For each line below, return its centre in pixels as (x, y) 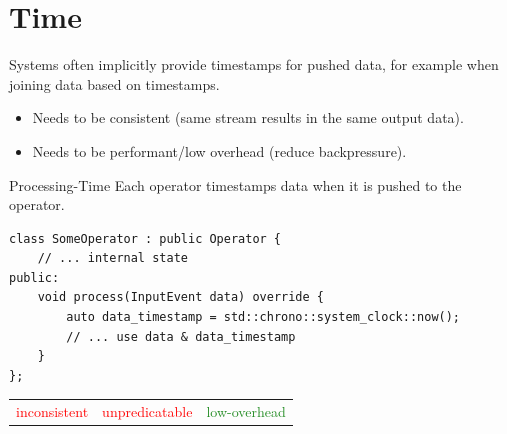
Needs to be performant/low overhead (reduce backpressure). (219, 150)
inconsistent (52, 411)
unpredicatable (147, 411)
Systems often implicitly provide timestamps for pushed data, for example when (254, 64)
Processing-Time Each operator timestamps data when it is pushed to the (235, 184)
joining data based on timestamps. (114, 83)
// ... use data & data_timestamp (181, 336)
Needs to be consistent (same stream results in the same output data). (248, 117)
